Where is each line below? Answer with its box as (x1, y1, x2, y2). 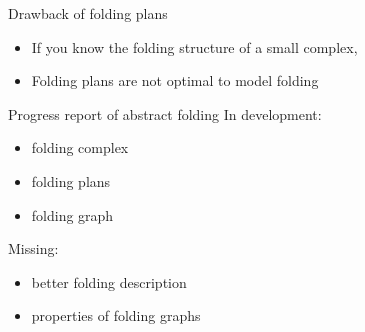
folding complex (31, 137, 129, 158)
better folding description (31, 271, 187, 292)
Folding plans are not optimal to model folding (31, 70, 319, 91)
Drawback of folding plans (8, 3, 168, 23)
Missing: (8, 238, 59, 259)
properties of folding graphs (31, 305, 201, 326)
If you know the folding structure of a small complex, (31, 36, 358, 57)
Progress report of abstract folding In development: (8, 103, 322, 124)
